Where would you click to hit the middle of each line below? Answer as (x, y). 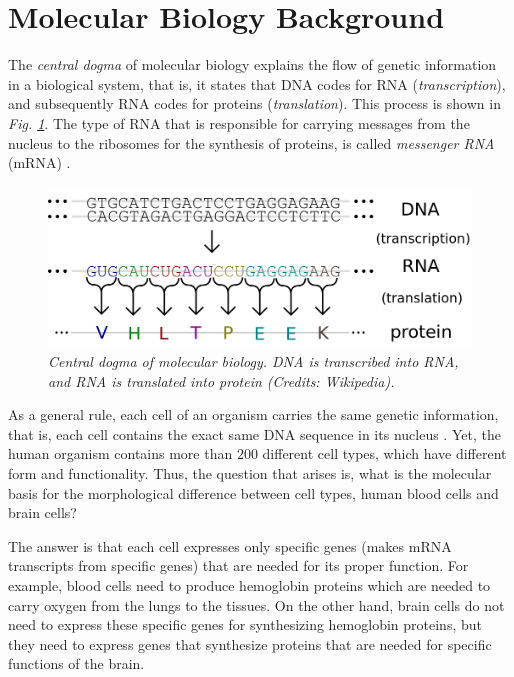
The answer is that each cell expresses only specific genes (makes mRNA (230, 545)
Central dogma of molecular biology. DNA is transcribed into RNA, (253, 360)
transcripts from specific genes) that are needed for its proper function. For (238, 565)
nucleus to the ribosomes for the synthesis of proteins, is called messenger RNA (251, 142)
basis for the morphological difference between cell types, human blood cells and (253, 492)
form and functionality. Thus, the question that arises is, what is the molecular (250, 472)
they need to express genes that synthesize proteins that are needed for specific (250, 643)
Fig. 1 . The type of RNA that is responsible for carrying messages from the (239, 122)
